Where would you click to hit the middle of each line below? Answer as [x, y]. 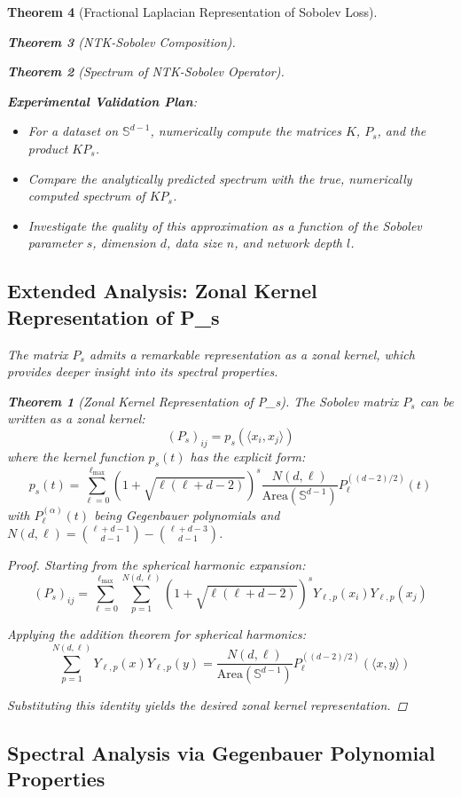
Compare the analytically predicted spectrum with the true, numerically [220, 178]
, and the [402, 131]
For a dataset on [73, 131]
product [48, 148]
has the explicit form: [248, 456]
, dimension [124, 243]
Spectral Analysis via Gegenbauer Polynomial [221, 753]
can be [437, 401]
